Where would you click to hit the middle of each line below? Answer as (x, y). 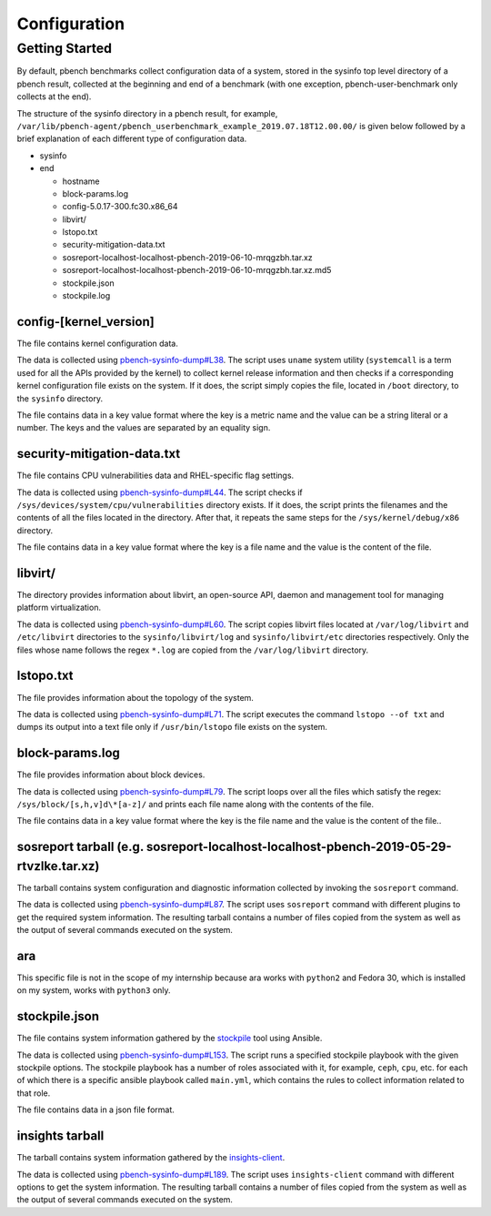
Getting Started (65, 48)
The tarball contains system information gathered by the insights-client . (151, 1158)
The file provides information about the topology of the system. (135, 697)
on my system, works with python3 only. (94, 990)
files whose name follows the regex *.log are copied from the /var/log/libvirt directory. (193, 650)
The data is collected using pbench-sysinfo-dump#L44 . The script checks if (160, 492)
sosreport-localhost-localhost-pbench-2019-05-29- (299, 847)
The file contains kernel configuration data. (98, 343)
